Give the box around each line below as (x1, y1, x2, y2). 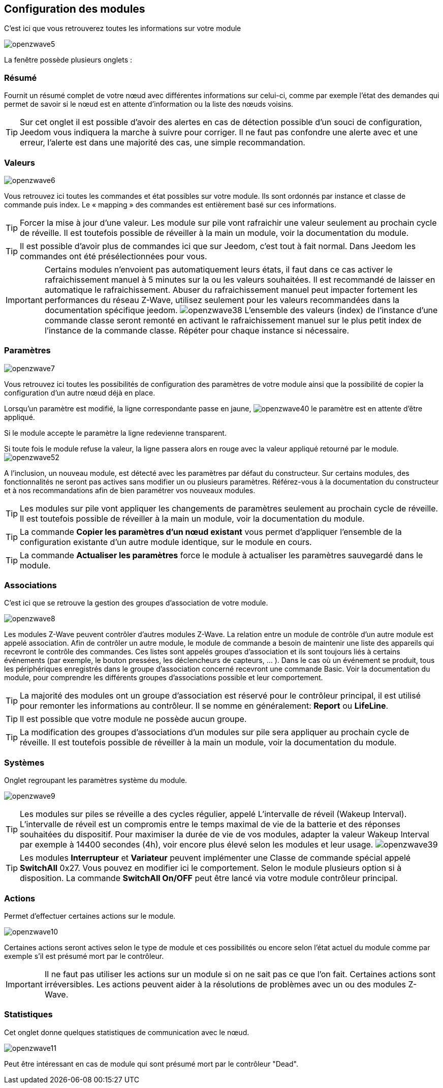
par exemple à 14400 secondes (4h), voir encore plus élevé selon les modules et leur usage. (20, 839, 373, 850)
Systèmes (4, 757, 45, 768)
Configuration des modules (4, 3, 145, 15)
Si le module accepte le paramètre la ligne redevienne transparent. (4, 428, 227, 437)
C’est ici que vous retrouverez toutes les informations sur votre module (4, 24, 241, 33)
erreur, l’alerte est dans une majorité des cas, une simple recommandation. (20, 137, 305, 148)
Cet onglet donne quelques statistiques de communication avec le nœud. (4, 1027, 249, 1037)
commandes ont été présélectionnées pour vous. (20, 251, 207, 261)
